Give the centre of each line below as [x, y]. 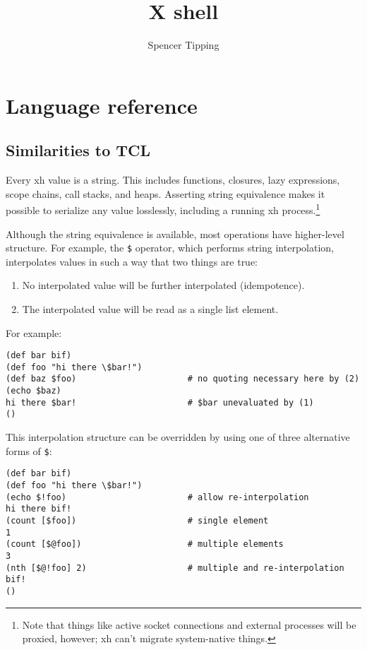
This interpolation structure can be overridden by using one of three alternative [178, 437]
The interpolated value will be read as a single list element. [150, 308]
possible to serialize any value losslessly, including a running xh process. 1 [163, 209]
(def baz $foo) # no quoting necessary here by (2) [183, 379]
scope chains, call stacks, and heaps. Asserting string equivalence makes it [166, 193]
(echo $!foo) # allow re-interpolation [157, 497]
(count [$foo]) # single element [137, 520]
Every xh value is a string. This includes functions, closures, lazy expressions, [173, 180]
